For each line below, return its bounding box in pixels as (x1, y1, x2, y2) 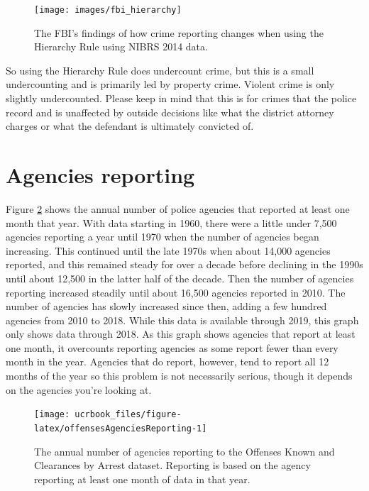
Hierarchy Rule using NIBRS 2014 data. (34, 39, 208, 54)
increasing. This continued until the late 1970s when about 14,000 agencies (6, 243, 331, 258)
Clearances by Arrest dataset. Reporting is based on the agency (34, 458, 311, 473)
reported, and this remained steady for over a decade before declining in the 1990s (6, 257, 363, 272)
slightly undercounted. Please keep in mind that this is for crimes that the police (6, 91, 357, 106)
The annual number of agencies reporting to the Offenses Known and (34, 443, 335, 458)
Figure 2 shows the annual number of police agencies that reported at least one (6, 201, 350, 216)
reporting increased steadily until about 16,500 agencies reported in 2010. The (6, 285, 346, 299)
